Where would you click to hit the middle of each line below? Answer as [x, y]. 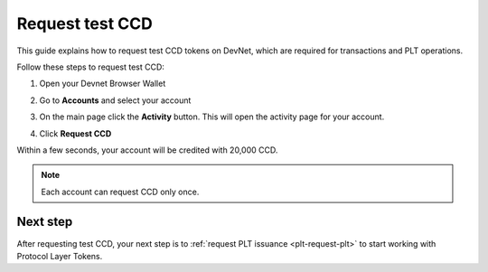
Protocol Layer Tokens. [60, 256]
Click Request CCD [75, 133]
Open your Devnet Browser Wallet [103, 84]
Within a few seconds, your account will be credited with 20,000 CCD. [147, 150]
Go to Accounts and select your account [115, 100]
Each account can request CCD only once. [120, 192]
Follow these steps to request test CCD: [90, 67]
